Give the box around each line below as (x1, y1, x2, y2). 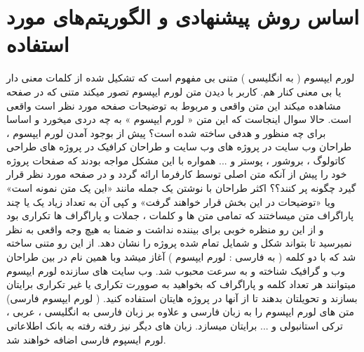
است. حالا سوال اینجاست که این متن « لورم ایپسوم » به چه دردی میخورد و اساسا (6, 112, 351, 126)
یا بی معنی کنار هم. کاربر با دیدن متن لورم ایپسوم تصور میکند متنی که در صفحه (6, 84, 342, 98)
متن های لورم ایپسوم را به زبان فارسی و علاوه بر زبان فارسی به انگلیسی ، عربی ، (6, 304, 355, 319)
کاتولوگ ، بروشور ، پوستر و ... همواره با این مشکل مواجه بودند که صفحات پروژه (6, 152, 346, 167)
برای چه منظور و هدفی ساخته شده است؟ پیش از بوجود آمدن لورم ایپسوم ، (6, 125, 326, 140)
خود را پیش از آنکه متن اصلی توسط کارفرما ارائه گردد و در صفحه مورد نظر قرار (6, 167, 347, 181)
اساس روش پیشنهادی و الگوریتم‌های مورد (6, 2, 360, 31)
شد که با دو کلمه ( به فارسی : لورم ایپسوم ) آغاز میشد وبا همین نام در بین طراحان (6, 249, 356, 264)
